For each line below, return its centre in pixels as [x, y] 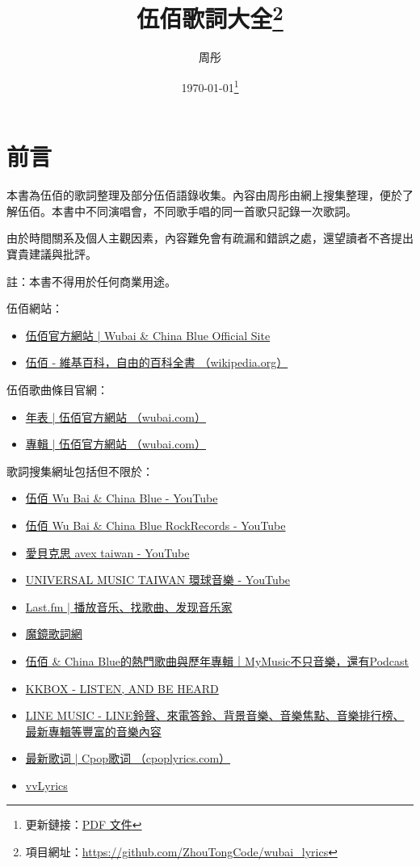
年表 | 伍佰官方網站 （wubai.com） [116, 416]
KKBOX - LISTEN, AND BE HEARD [122, 688]
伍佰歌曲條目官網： [57, 389]
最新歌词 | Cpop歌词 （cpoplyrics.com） [128, 758]
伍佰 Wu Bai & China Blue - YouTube [122, 498]
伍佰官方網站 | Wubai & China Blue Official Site [148, 335]
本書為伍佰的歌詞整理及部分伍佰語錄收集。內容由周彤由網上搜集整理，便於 [204, 195]
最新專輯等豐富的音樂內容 [93, 731]
